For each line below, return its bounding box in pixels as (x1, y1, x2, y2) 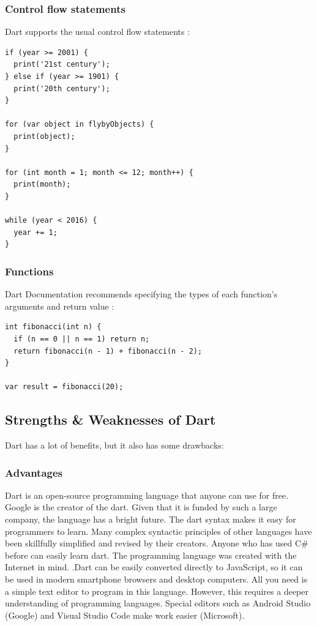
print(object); (13, 132, 75, 141)
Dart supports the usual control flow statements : (5, 25, 190, 38)
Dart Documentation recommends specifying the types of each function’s (5, 288, 278, 300)
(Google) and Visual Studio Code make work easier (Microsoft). (5, 608, 245, 621)
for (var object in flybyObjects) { (5, 120, 154, 129)
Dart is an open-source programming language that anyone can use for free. (5, 488, 289, 501)
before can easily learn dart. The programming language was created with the (5, 548, 297, 561)
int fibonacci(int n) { (5, 322, 102, 332)
